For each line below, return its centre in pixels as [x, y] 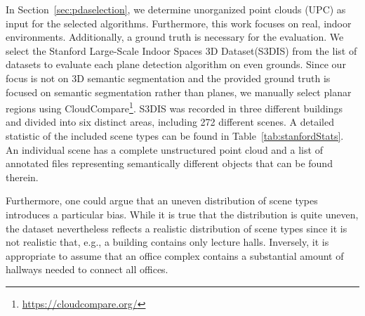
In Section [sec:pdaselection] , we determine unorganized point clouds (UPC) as [176, 9]
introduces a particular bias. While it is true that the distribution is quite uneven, [182, 214]
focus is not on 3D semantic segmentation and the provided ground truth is [168, 78]
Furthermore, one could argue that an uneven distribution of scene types [162, 200]
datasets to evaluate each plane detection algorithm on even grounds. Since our [176, 64]
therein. [22, 177]
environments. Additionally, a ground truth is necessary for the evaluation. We [175, 37]
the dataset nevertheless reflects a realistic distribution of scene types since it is [177, 228]
